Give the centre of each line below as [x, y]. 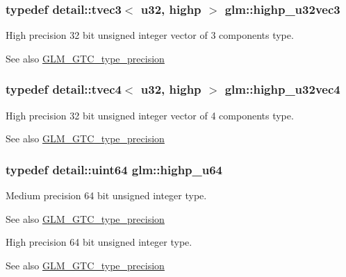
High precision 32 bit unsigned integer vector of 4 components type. [150, 115]
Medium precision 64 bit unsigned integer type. [106, 195]
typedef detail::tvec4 [64, 89]
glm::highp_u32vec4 [282, 89]
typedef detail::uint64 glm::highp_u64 [114, 169]
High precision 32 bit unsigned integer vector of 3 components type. [150, 35]
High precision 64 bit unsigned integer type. [99, 242]
